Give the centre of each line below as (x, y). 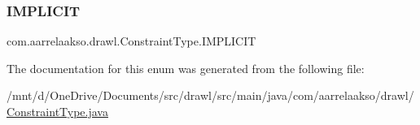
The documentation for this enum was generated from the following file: (186, 68)
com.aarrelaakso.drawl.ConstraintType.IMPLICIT (131, 41)
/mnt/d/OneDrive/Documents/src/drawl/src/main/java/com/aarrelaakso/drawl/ (210, 95)
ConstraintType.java (57, 111)
